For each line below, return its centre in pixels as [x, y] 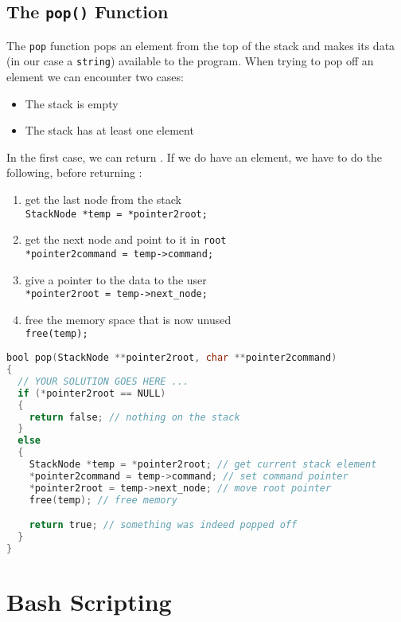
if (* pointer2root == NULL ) [92, 393]
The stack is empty [72, 103]
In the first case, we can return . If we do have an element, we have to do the [194, 156]
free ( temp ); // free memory [103, 500]
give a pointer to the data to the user [116, 279]
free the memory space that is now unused [128, 319]
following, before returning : [74, 172]
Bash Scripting [89, 601]
